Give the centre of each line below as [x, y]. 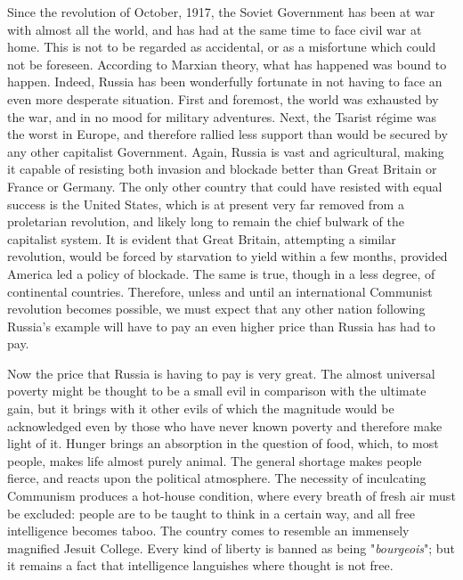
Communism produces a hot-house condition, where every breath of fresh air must [231, 496]
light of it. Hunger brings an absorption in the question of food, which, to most [223, 443]
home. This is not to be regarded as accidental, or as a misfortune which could [222, 47]
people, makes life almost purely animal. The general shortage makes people [215, 460]
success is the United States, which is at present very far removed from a [206, 204]
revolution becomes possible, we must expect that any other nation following [216, 309]
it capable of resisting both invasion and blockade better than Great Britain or [222, 169]
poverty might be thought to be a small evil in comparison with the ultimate [217, 391]
